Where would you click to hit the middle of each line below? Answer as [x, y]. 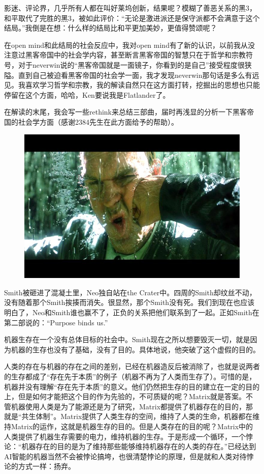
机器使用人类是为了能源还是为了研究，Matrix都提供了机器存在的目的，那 [132, 406]
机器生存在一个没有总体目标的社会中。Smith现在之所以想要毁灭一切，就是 [127, 339]
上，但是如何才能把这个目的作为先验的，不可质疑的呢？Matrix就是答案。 [125, 396]
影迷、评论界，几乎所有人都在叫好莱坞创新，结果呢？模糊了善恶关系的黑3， [130, 8]
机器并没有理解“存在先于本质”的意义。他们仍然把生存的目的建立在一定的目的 [132, 386]
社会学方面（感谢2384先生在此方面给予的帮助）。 [98, 121]
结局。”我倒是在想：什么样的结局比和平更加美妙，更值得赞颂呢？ [111, 28]
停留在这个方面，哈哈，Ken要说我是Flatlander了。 [87, 94]
